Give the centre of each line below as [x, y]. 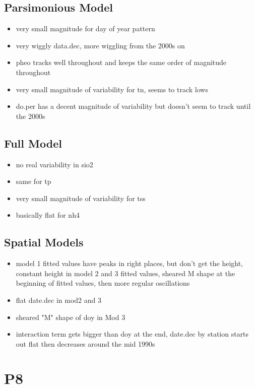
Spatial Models [44, 242]
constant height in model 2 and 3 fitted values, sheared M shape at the [125, 273]
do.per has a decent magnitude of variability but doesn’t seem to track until [133, 106]
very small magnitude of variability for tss [81, 198]
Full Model [33, 143]
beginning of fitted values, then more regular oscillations [103, 283]
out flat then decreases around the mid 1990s [85, 343]
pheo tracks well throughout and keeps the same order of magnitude [121, 62]
